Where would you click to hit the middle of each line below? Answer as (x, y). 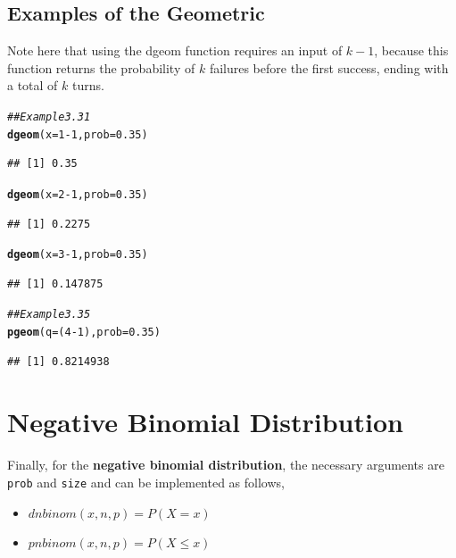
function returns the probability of (101, 67)
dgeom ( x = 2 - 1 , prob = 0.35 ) (78, 194)
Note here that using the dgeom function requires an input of (175, 50)
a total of (33, 85)
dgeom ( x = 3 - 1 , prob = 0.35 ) (78, 255)
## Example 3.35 (49, 315)
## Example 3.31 (49, 117)
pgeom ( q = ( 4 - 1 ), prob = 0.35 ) (84, 333)
